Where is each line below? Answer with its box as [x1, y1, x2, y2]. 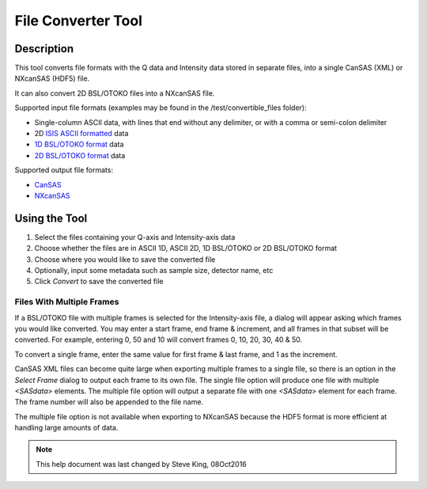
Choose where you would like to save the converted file [34, 254, 216, 264]
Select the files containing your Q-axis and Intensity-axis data [34, 232, 236, 241]
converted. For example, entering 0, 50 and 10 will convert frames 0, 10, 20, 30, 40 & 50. [14, 335, 303, 344]
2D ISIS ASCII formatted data [34, 129, 129, 138]
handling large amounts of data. [14, 423, 119, 433]
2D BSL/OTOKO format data [34, 150, 126, 160]
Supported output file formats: [14, 165, 114, 175]
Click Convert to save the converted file [34, 277, 164, 286]
